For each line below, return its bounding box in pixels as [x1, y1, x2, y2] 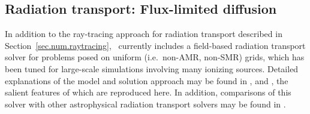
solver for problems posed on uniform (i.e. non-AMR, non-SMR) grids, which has [5, 51, 305, 63]
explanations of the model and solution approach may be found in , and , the [5, 74, 288, 87]
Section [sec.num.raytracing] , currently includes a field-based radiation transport [5, 39, 306, 51]
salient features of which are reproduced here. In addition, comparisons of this [5, 86, 291, 98]
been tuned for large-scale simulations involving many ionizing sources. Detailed [5, 62, 299, 75]
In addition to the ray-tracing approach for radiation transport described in [5, 27, 282, 40]
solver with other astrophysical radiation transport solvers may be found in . [5, 97, 286, 110]
